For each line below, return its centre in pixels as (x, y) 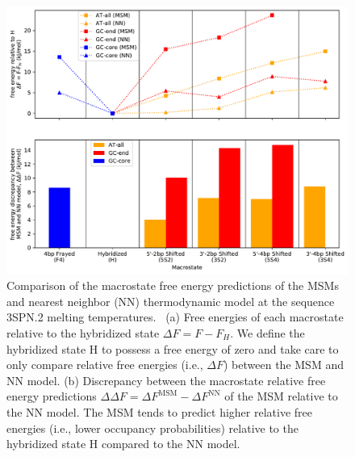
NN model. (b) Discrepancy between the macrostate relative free (166, 380)
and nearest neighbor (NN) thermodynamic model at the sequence (171, 301)
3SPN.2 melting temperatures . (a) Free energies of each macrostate (175, 317)
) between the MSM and (284, 365)
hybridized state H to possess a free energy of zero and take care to (173, 348)
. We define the (267, 333)
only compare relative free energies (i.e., (105, 365)
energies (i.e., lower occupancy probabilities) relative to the (152, 428)
